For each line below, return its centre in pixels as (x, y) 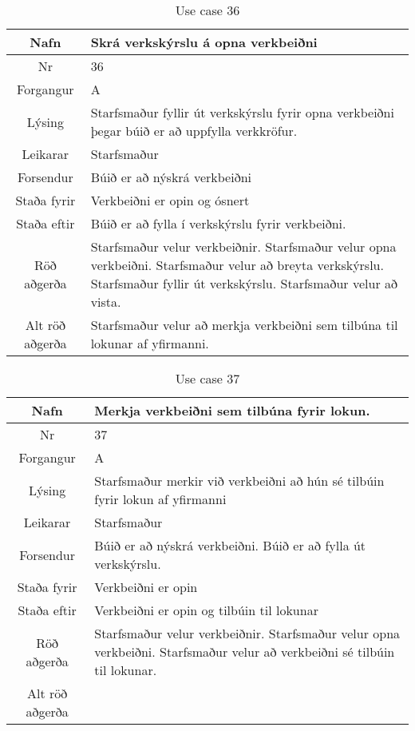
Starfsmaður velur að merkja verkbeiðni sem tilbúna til (244, 325)
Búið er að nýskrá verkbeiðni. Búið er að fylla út (230, 545)
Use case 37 (207, 378)
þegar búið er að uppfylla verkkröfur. (194, 131)
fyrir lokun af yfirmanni (160, 499)
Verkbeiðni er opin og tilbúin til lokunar (206, 610)
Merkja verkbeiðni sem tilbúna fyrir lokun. (232, 410)
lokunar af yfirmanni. (150, 343)
